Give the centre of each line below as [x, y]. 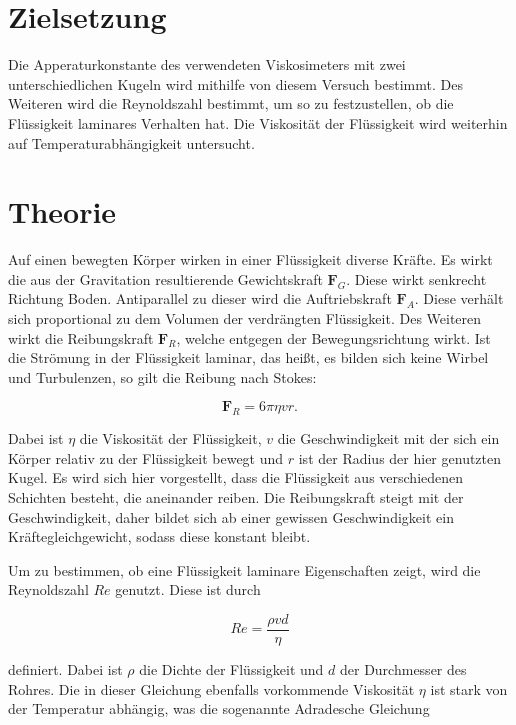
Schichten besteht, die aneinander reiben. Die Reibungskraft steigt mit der [236, 496]
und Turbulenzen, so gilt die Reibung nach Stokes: [162, 376]
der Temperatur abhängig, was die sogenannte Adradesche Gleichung [219, 708]
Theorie [62, 211]
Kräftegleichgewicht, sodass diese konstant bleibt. [159, 536]
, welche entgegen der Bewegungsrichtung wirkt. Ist [333, 337]
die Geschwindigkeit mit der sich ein [388, 438]
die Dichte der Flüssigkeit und [231, 668]
